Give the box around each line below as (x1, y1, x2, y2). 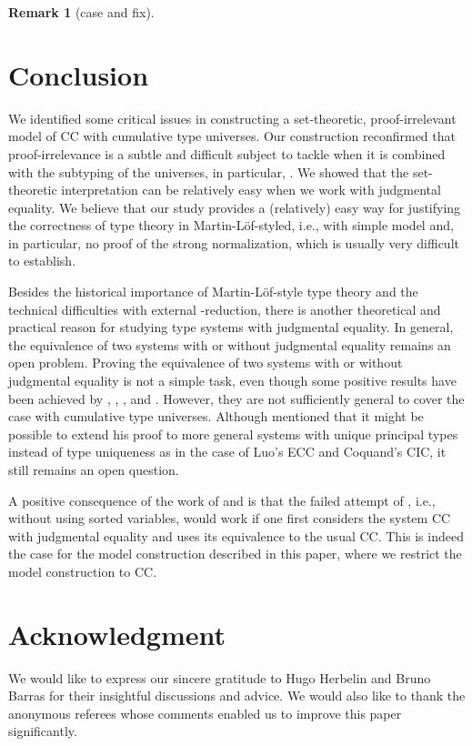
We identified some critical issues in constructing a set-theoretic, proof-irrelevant (8, 108, 457, 127)
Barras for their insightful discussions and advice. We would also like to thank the (8, 686, 466, 705)
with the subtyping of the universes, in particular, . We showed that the (8, 162, 409, 181)
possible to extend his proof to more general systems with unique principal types (8, 424, 458, 443)
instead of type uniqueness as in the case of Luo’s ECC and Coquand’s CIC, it (8, 442, 447, 461)
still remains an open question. (8, 460, 179, 479)
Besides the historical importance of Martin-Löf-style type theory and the (8, 282, 418, 301)
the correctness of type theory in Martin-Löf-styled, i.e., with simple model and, (8, 216, 454, 235)
